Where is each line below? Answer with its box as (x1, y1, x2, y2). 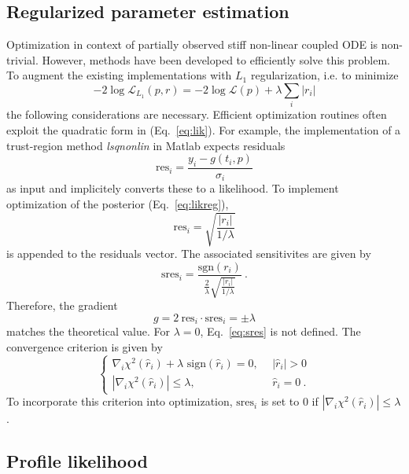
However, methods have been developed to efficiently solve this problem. (42, 51, 390, 68)
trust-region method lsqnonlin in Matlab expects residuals (6, 137, 286, 153)
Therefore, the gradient (6, 297, 118, 314)
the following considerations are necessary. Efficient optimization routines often (6, 106, 387, 123)
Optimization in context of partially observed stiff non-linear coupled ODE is (6, 36, 378, 53)
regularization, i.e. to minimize (250, 67, 399, 83)
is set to (260, 393, 300, 410)
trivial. (6, 51, 39, 68)
